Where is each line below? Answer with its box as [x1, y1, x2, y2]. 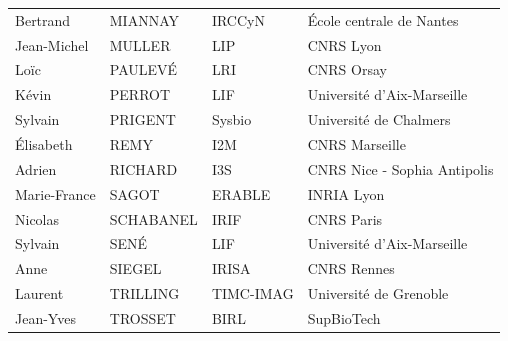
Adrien [15, 158, 57, 179]
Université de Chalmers [307, 109, 451, 130]
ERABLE [211, 183, 271, 204]
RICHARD [109, 158, 178, 179]
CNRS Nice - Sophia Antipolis [307, 158, 494, 179]
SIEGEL [109, 258, 162, 279]
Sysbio [211, 109, 252, 130]
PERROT [109, 84, 171, 105]
